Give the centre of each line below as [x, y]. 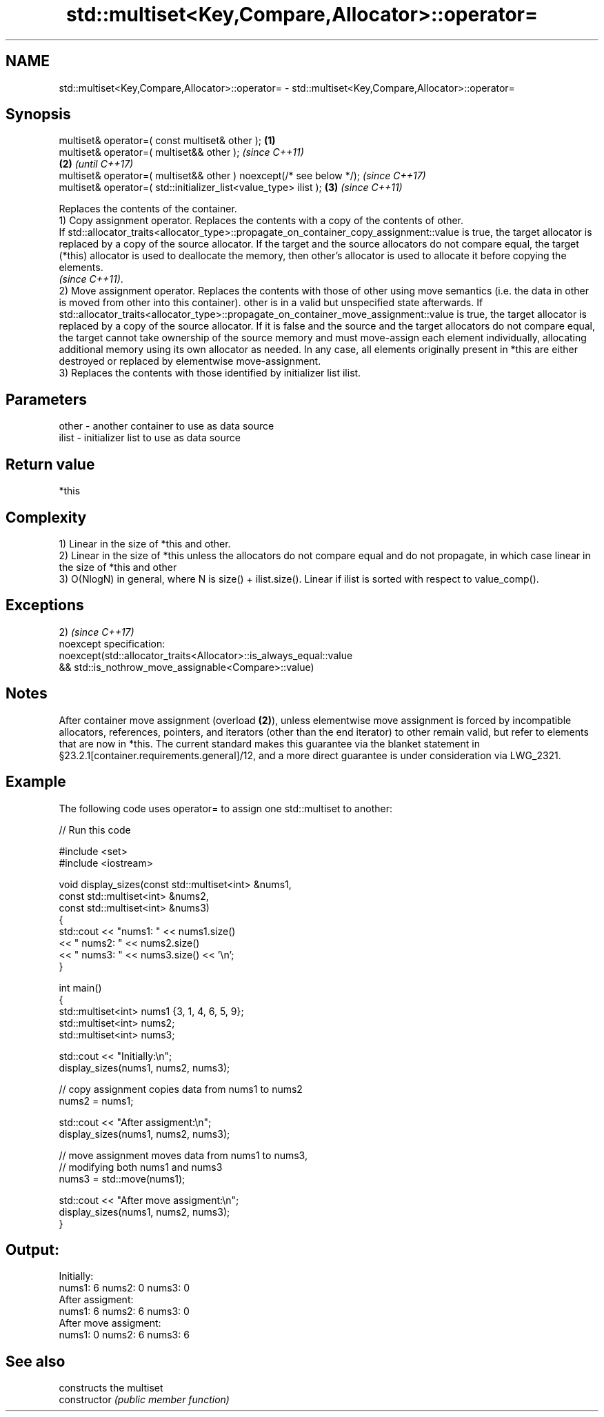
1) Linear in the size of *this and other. [145, 543]
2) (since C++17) [97, 632]
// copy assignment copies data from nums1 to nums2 [181, 1089]
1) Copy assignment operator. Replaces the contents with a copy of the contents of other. [261, 221]
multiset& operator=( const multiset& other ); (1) [167, 141]
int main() [80, 987]
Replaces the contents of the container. [148, 209]
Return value [50, 464]
